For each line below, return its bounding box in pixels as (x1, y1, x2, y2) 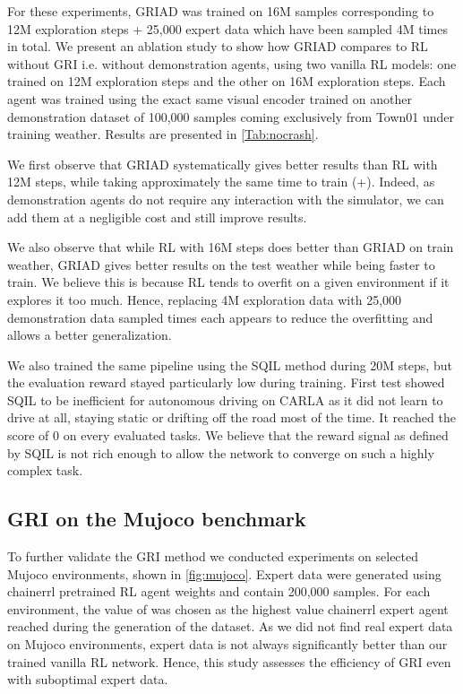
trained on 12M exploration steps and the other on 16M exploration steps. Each (7, 72, 446, 91)
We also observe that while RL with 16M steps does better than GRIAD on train (7, 238, 454, 256)
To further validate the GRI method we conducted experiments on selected (7, 547, 419, 566)
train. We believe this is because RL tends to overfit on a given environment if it (7, 273, 450, 291)
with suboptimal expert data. (7, 670, 168, 689)
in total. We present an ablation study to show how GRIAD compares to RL (7, 37, 428, 56)
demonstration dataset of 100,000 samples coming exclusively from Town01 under (7, 107, 455, 126)
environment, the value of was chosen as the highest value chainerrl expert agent (7, 599, 449, 618)
